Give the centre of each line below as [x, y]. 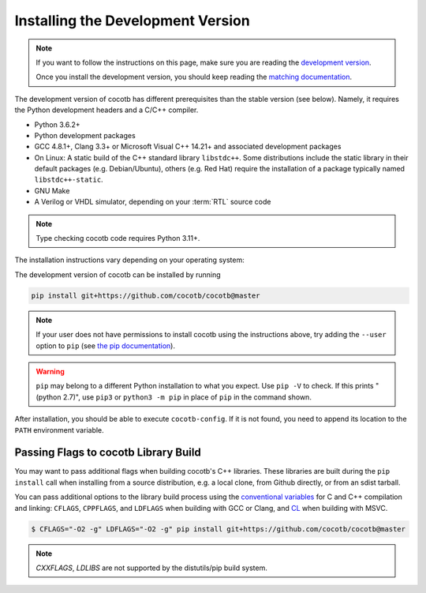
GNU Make [52, 190]
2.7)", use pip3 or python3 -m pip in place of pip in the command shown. [187, 397]
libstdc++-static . [69, 180]
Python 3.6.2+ [57, 124]
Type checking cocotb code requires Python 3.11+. [118, 238]
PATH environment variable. [59, 430]
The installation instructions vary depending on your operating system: [129, 260]
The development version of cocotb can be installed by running [118, 274]
